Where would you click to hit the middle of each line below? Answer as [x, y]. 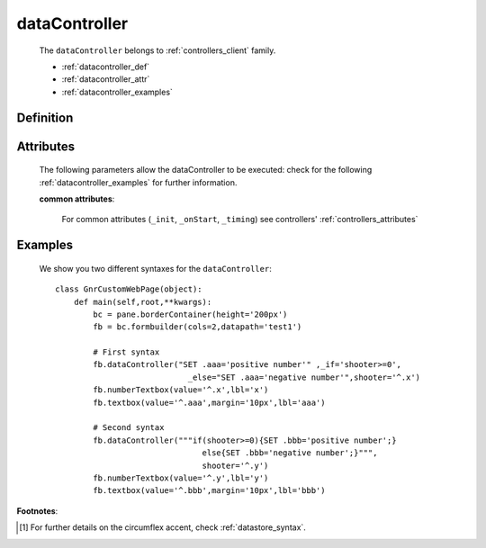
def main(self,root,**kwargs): [143, 302]
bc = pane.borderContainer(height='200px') [190, 314]
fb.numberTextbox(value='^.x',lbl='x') [181, 390]
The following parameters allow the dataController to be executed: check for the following [206, 170]
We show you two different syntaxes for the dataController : [155, 268]
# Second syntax [129, 428]
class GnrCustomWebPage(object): [129, 289]
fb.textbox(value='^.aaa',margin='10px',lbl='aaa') [209, 402]
